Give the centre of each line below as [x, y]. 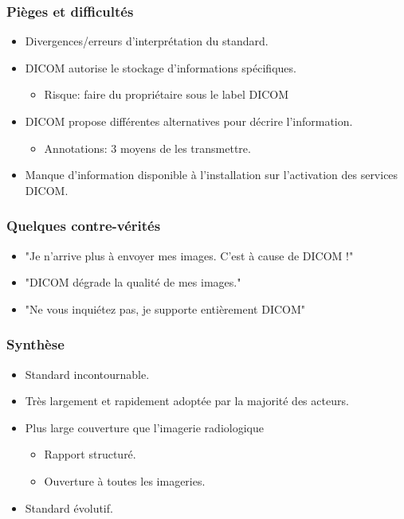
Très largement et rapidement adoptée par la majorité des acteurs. [187, 401]
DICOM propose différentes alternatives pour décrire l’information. [189, 121]
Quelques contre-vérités [84, 226]
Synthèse [35, 344]
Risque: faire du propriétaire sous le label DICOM [167, 94]
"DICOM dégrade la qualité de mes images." [133, 282]
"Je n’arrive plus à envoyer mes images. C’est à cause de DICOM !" [189, 255]
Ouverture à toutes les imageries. [125, 480]
